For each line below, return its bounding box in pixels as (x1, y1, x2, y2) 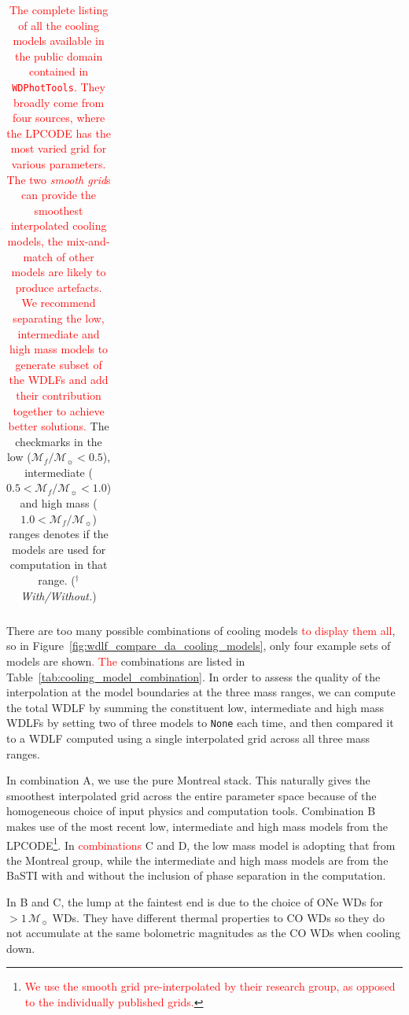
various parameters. (11, 156, 106, 172)
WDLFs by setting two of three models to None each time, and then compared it (6, 714, 394, 731)
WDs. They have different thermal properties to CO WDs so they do (52, 909, 385, 925)
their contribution (16, 386, 101, 403)
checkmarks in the (15, 433, 102, 449)
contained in (29, 63, 89, 79)
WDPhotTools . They (12, 78, 105, 94)
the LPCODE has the (6, 124, 111, 141)
